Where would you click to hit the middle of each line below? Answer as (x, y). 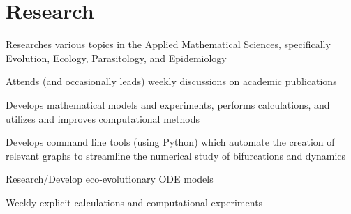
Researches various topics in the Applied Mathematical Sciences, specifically (168, 44)
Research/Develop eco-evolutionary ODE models (110, 179)
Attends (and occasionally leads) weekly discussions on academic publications (171, 81)
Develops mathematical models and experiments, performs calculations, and (168, 104)
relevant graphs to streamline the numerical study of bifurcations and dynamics (176, 155)
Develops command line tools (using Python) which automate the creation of (170, 142)
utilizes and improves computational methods (103, 118)
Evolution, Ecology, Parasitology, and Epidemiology (116, 58)
